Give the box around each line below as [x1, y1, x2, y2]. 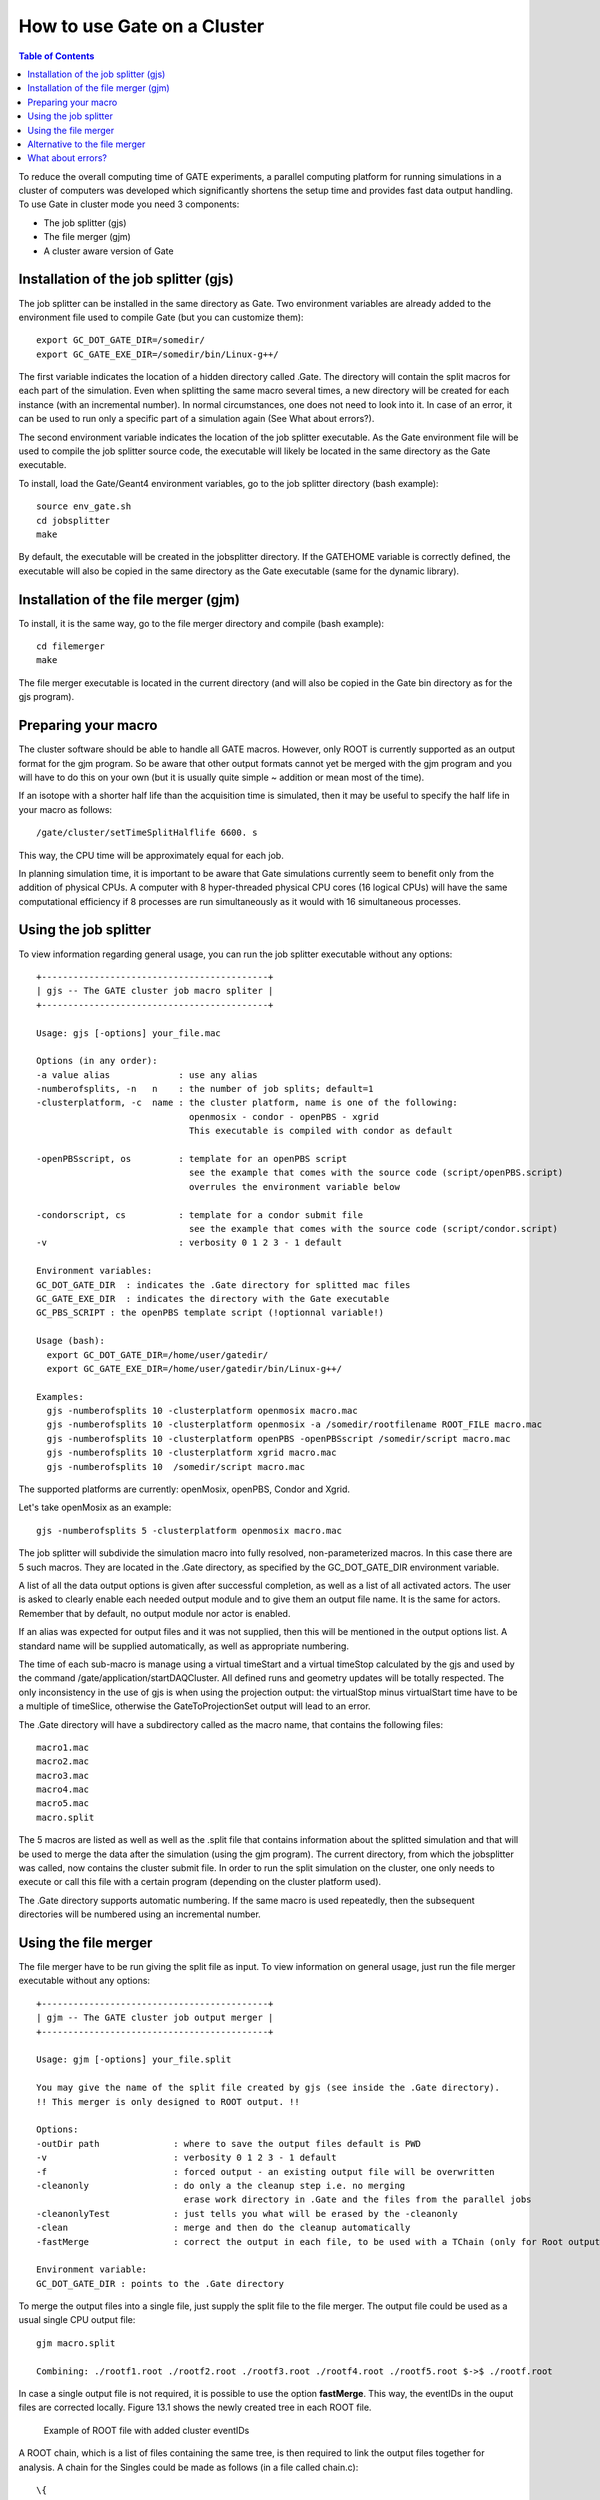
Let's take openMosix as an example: [18, 1501, 172, 1514]
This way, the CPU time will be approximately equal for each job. [18, 849, 284, 861]
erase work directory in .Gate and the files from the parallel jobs [183, 2194, 532, 2205]
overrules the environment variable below [188, 1181, 400, 1192]
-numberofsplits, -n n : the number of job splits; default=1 [36, 1083, 374, 1095]
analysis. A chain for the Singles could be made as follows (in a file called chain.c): [18, 2461, 359, 2473]
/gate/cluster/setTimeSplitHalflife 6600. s [36, 827, 259, 839]
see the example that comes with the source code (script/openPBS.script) [188, 1167, 564, 1179]
